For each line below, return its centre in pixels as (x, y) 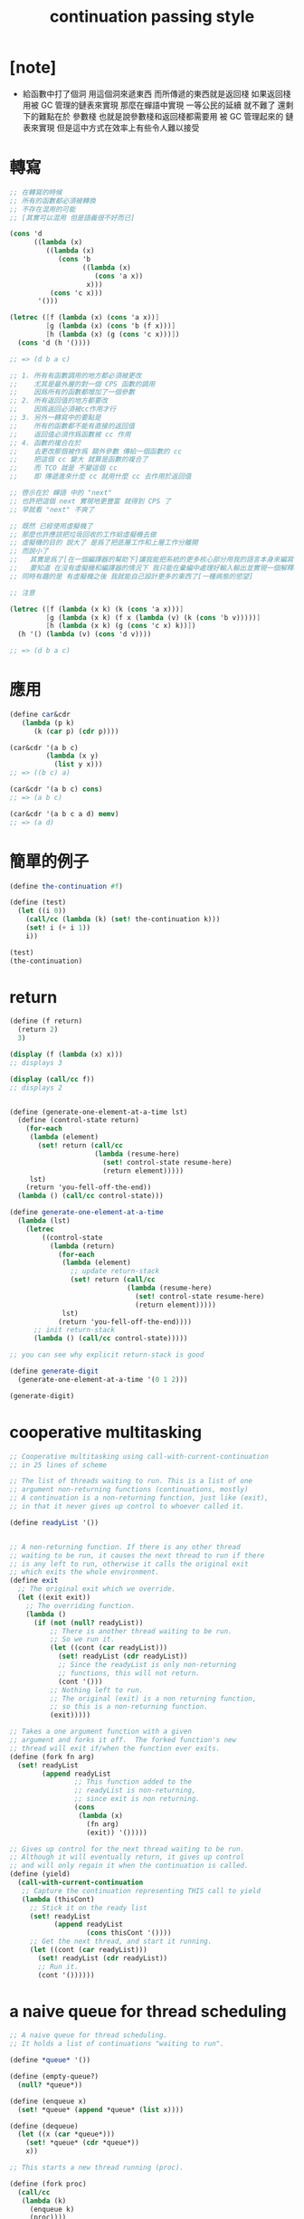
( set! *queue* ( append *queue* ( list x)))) (100, 2109)
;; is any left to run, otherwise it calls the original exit (129, 1564)
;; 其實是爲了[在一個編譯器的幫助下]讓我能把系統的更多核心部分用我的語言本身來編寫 (152, 560)
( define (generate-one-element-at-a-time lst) (99, 1112)
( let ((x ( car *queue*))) (66, 2134)
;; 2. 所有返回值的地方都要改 (59, 401)
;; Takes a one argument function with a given (101, 1732)
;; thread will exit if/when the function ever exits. (115, 1748)
